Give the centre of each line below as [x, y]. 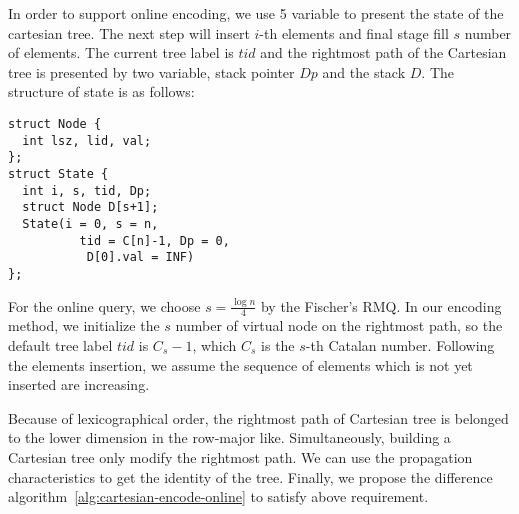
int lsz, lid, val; [87, 140]
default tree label [60, 344]
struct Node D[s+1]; [90, 207]
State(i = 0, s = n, [90, 223]
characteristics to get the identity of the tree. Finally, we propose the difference [250, 476]
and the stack [364, 71]
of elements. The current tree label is [121, 52]
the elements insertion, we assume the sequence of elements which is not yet [240, 364]
